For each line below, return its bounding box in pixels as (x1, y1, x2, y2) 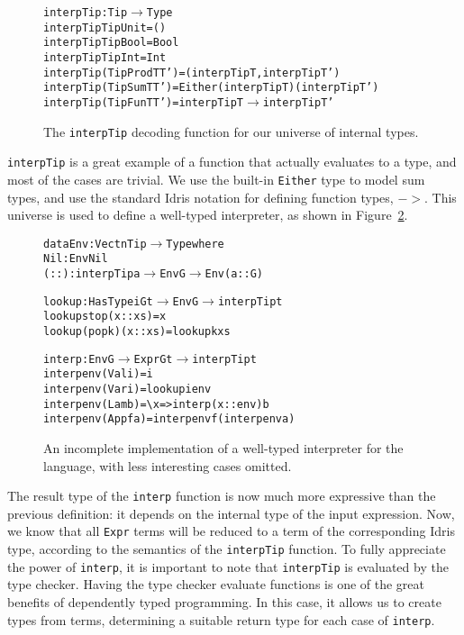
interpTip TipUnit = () (43, 21, 167, 34)
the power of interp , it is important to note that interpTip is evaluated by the (7, 557, 449, 576)
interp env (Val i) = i (43, 367, 153, 381)
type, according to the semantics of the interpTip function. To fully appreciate (7, 540, 446, 558)
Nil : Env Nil (43, 252, 108, 266)
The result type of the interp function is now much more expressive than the (7, 486, 436, 505)
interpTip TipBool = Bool (43, 36, 179, 50)
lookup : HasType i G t (43, 295, 153, 308)
